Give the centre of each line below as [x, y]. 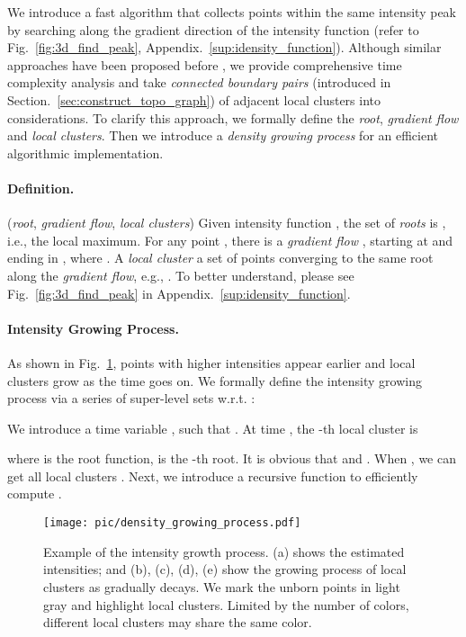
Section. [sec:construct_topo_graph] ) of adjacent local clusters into [194, 99]
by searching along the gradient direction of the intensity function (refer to [213, 29]
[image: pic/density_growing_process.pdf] [172, 523]
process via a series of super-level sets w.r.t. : [131, 398]
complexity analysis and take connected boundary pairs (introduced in [199, 82]
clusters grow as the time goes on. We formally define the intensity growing [215, 380]
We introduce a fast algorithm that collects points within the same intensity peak [232, 12]
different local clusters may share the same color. [178, 622]
